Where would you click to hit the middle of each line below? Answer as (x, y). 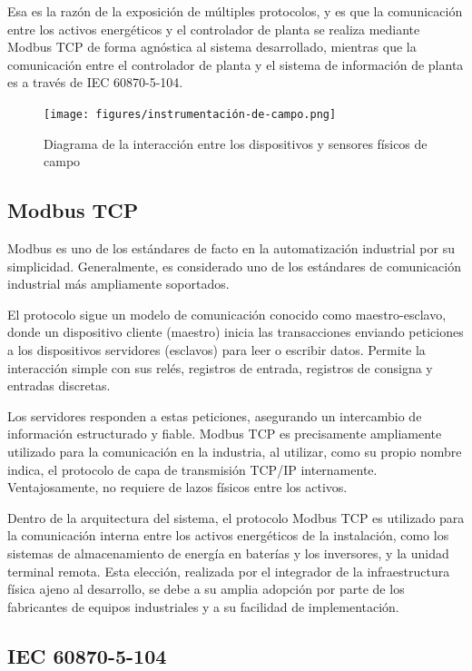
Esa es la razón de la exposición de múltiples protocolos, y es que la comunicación (235, 11)
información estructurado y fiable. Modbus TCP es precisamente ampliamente (225, 434)
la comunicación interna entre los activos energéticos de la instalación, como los (228, 535)
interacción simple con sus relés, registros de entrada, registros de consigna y (220, 367)
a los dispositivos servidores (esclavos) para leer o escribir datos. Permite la (216, 349)
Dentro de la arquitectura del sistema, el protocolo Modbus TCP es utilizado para (236, 517)
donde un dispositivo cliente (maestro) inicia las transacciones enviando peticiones (236, 332)
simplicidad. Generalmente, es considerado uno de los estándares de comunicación (234, 266)
